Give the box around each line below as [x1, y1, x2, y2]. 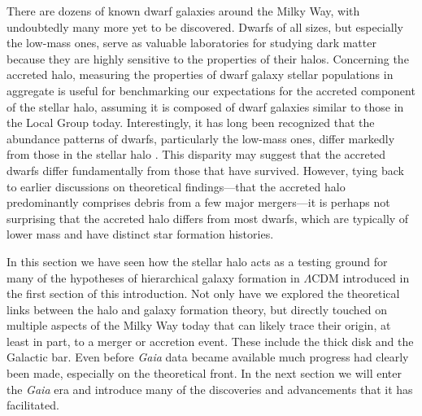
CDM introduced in [311, 269, 410, 286]
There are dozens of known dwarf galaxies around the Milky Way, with [7, 2, 360, 19]
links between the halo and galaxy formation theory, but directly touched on [7, 300, 388, 317]
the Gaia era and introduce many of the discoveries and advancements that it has [7, 380, 413, 397]
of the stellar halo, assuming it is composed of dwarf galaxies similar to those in [7, 98, 404, 115]
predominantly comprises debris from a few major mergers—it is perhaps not [7, 194, 390, 211]
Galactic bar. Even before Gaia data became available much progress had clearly [7, 348, 409, 366]
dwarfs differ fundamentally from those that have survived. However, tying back [7, 161, 404, 178]
